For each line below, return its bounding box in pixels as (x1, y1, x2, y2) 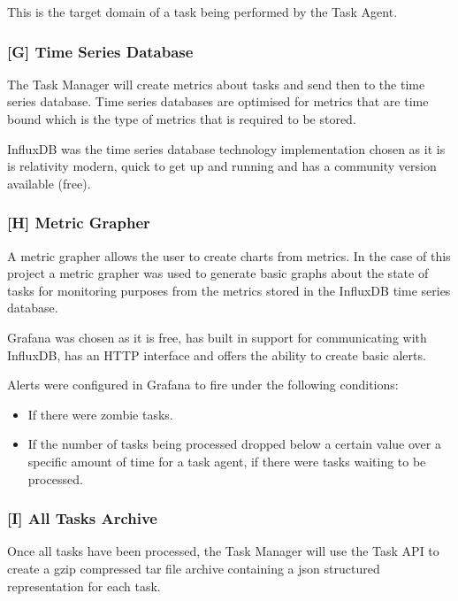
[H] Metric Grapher (7, 212, 150, 234)
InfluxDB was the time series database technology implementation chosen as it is (7, 139, 446, 158)
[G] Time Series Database (7, 40, 194, 62)
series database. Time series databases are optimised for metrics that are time (7, 92, 429, 111)
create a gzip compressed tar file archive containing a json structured (7, 559, 380, 577)
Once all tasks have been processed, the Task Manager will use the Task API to (7, 542, 439, 560)
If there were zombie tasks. (27, 405, 173, 423)
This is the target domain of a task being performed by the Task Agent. (7, 3, 398, 20)
